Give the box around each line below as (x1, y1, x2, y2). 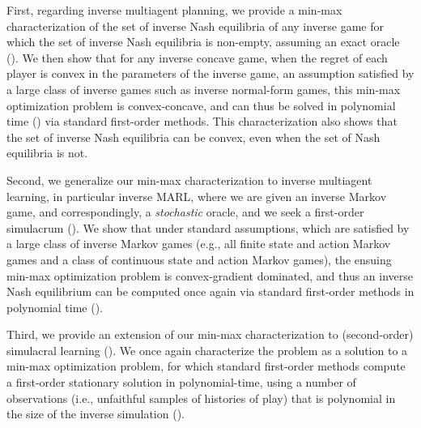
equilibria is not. (6, 144, 88, 161)
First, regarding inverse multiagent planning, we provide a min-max (6, 2, 342, 18)
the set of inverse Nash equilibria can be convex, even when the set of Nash (6, 128, 381, 145)
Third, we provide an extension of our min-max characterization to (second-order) (6, 326, 414, 343)
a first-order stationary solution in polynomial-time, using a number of (6, 374, 356, 391)
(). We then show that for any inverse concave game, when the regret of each (6, 49, 388, 66)
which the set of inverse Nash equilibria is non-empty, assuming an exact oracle (6, 33, 400, 50)
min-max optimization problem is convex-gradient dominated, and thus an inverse (6, 267, 414, 284)
